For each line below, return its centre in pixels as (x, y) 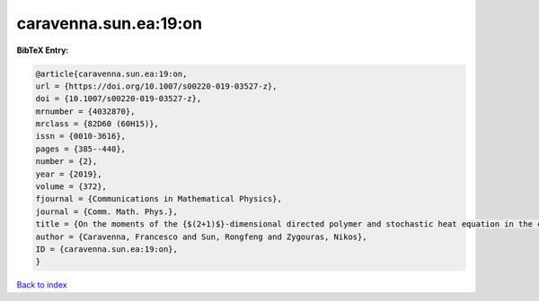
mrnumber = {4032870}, (85, 111)
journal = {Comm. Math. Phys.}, (107, 211)
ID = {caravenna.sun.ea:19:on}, (107, 249)
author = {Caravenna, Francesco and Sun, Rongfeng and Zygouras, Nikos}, (201, 236)
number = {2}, (66, 162)
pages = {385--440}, (80, 149)
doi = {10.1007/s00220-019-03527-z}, (119, 99)
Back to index (42, 285)
